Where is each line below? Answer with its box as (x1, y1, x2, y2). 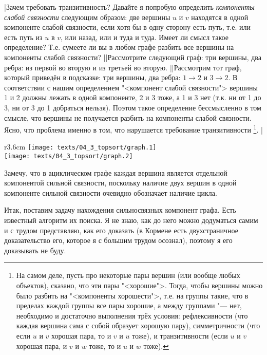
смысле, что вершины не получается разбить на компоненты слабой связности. (4, 112, 252, 123)
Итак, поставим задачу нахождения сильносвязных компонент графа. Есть (4, 204, 236, 215)
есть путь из (4, 31, 43, 42)
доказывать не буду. (4, 245, 66, 255)
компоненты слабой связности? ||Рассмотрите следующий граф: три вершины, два (4, 51, 261, 62)
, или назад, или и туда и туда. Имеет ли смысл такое (61, 31, 228, 42)
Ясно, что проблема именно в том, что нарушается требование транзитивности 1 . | (4, 123, 263, 135)
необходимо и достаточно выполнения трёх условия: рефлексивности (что (16, 310, 248, 321)
